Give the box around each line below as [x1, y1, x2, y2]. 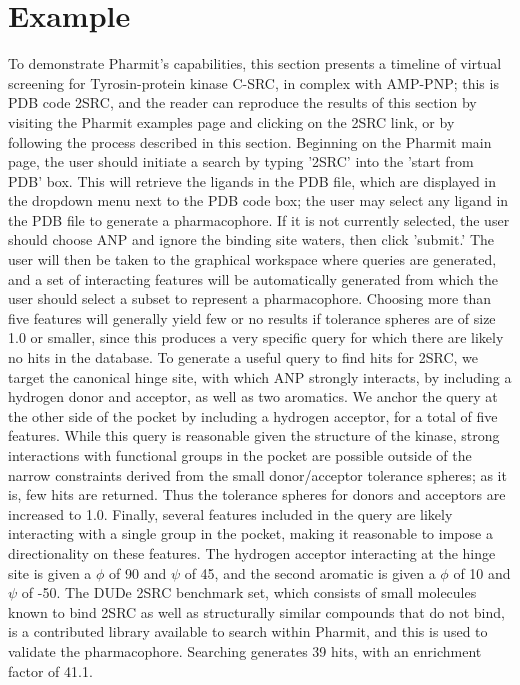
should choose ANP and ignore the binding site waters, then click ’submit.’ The [8, 229, 494, 250]
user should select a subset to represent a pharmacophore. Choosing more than [8, 288, 491, 309]
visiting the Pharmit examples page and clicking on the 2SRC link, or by [8, 111, 455, 132]
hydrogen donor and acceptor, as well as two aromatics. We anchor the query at [8, 386, 498, 407]
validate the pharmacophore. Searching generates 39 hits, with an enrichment [8, 640, 482, 661]
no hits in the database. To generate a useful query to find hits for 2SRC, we [8, 347, 479, 368]
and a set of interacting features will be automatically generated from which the [8, 268, 498, 289]
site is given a [8, 562, 92, 583]
